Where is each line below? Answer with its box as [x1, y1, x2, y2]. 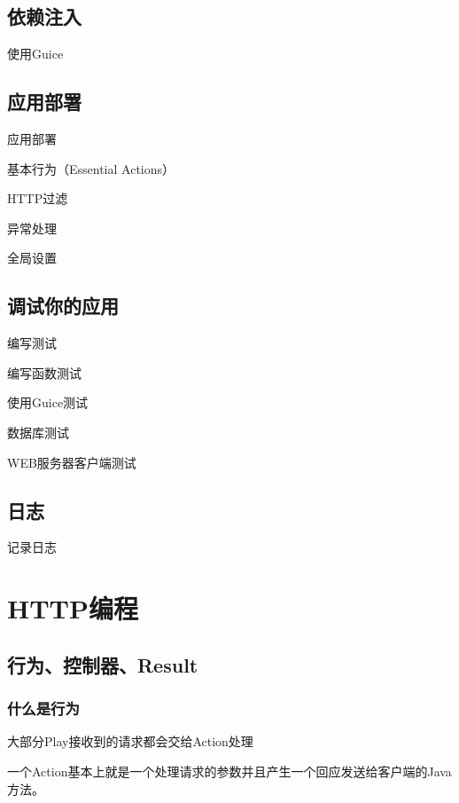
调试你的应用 [7, 292, 119, 319]
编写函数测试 [7, 363, 82, 382]
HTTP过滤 [7, 189, 68, 208]
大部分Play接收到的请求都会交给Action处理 [7, 732, 253, 751]
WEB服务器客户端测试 [7, 453, 136, 471]
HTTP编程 [7, 590, 139, 626]
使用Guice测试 [7, 393, 89, 412]
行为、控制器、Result [7, 650, 198, 678]
